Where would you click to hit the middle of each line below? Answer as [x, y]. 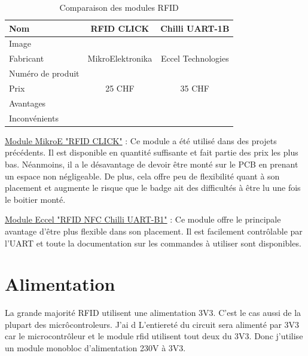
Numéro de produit [44, 73]
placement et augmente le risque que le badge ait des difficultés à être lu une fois [153, 188]
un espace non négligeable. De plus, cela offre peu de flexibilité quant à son [142, 176]
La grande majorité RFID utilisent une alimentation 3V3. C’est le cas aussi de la [153, 313]
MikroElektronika [120, 58]
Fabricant [27, 58]
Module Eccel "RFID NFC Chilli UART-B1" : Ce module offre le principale [143, 219]
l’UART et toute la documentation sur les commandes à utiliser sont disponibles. [153, 243]
